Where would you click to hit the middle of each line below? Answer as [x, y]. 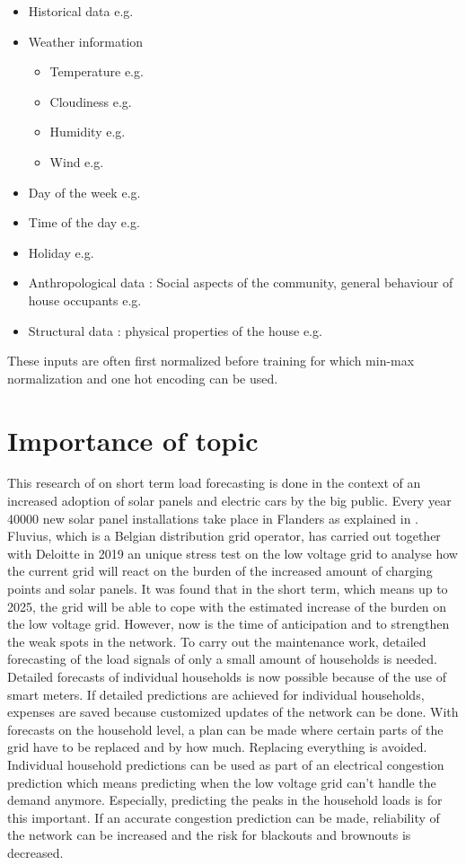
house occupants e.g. [85, 300]
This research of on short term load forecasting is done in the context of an [214, 483]
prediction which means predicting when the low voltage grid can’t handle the [222, 782]
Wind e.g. [77, 161]
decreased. [35, 852]
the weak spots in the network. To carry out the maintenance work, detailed [217, 641]
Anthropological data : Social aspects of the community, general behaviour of [241, 282]
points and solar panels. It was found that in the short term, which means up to [228, 588]
